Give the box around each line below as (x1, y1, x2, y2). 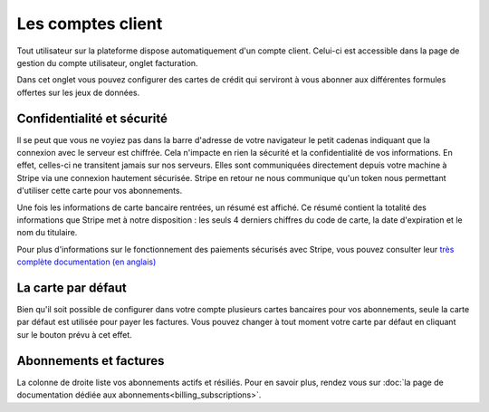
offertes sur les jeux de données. (16, 87, 140, 98)
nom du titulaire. (16, 227, 78, 238)
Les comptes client (16, 14, 163, 34)
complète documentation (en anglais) (16, 256, 157, 267)
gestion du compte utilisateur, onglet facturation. (16, 57, 198, 68)
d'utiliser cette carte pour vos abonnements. (16, 186, 183, 196)
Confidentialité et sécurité (16, 110, 168, 126)
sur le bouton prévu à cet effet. (16, 329, 133, 340)
